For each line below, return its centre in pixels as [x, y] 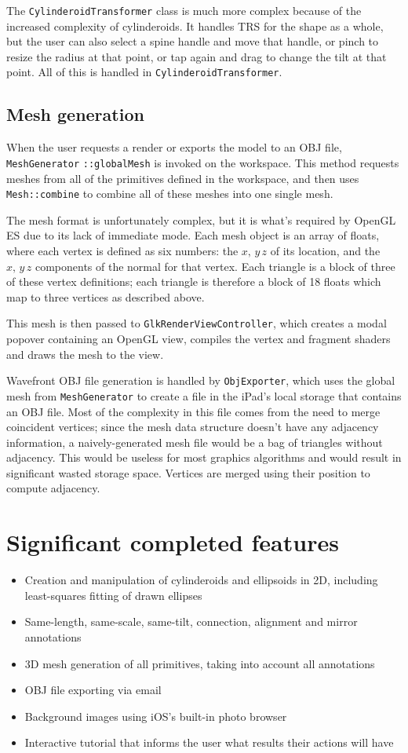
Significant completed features [173, 542]
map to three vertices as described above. [106, 296]
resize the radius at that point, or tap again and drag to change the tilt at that [197, 56]
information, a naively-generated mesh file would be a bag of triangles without [195, 442]
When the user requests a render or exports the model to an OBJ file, [174, 147]
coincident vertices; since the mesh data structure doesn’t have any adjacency [193, 427]
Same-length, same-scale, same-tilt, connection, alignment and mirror [191, 621]
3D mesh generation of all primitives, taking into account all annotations [200, 663]
